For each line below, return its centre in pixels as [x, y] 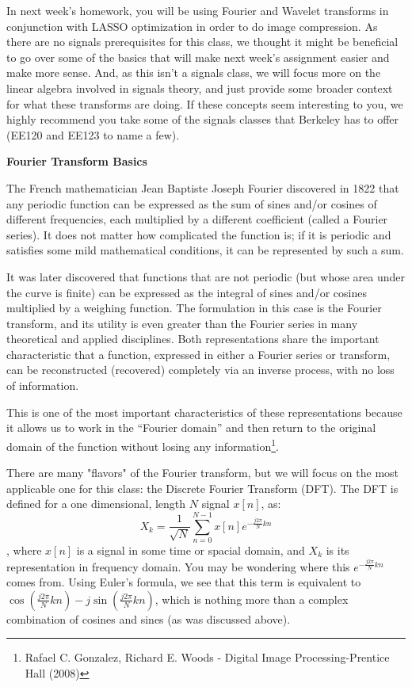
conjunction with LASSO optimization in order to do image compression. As [192, 26]
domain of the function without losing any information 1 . [143, 445]
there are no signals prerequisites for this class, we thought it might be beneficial [202, 42]
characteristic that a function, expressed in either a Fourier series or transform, [198, 354]
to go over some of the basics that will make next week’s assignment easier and [198, 57]
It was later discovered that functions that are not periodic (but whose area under [206, 276]
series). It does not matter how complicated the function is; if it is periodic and [199, 234]
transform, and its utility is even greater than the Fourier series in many [182, 323]
